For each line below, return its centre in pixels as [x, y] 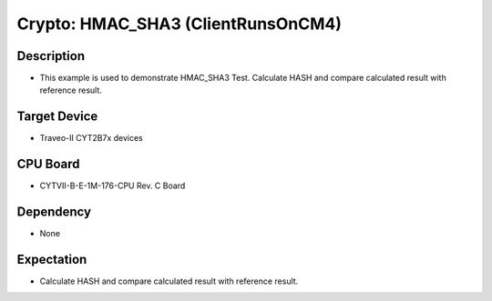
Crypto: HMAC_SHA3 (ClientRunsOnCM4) [179, 24]
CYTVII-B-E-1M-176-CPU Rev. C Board [113, 186]
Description [51, 56]
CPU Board [48, 164]
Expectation [52, 259]
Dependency [54, 212]
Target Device [57, 117]
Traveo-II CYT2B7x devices [91, 138]
